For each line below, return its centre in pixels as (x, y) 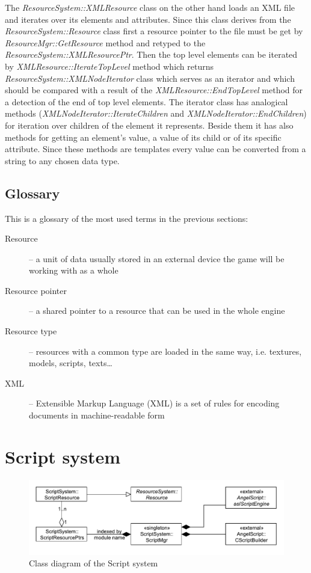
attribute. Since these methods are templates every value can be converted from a (155, 149)
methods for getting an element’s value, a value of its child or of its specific (143, 137)
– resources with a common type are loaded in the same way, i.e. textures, (165, 351)
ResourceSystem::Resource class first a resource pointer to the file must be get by (154, 31)
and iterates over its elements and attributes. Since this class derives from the (148, 19)
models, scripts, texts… (71, 363)
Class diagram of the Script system (94, 563)
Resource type (31, 331)
